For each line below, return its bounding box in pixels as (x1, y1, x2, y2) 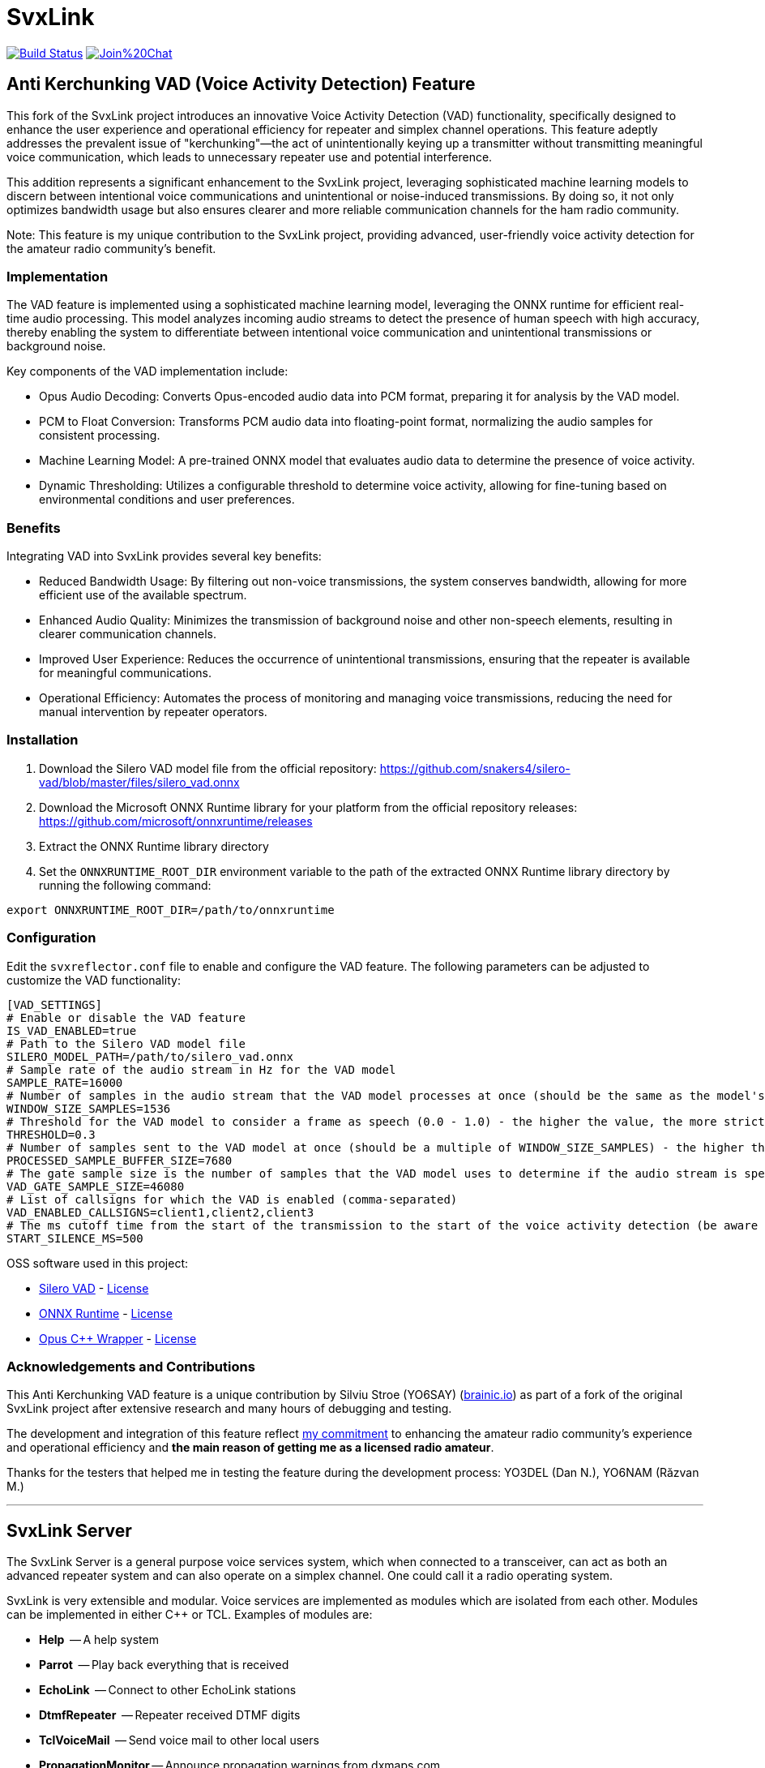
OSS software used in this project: (6, 1255, 189, 1270)
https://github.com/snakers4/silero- (379, 761, 571, 775)
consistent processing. (39, 428, 160, 443)
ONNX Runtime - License (39, 1306, 173, 1320)
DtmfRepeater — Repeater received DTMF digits (39, 1708, 301, 1723)
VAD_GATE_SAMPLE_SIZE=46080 (6, 1179, 185, 1193)
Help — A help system (39, 1633, 159, 1647)
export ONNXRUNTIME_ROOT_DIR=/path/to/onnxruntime (6, 903, 335, 916)
